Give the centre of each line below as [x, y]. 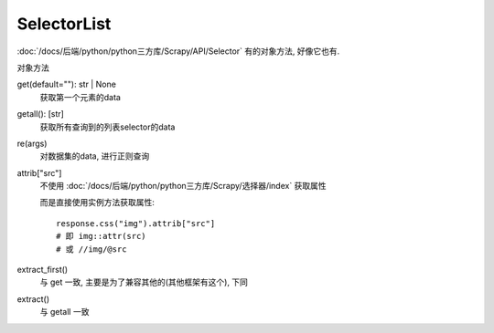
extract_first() [43, 270]
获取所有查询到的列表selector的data [107, 127]
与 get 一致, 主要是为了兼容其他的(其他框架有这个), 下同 [144, 282]
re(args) [32, 143]
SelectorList [64, 24]
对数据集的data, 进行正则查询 [95, 156]
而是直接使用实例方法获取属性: [97, 203]
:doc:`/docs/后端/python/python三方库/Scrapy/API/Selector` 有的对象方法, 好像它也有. [178, 51]
